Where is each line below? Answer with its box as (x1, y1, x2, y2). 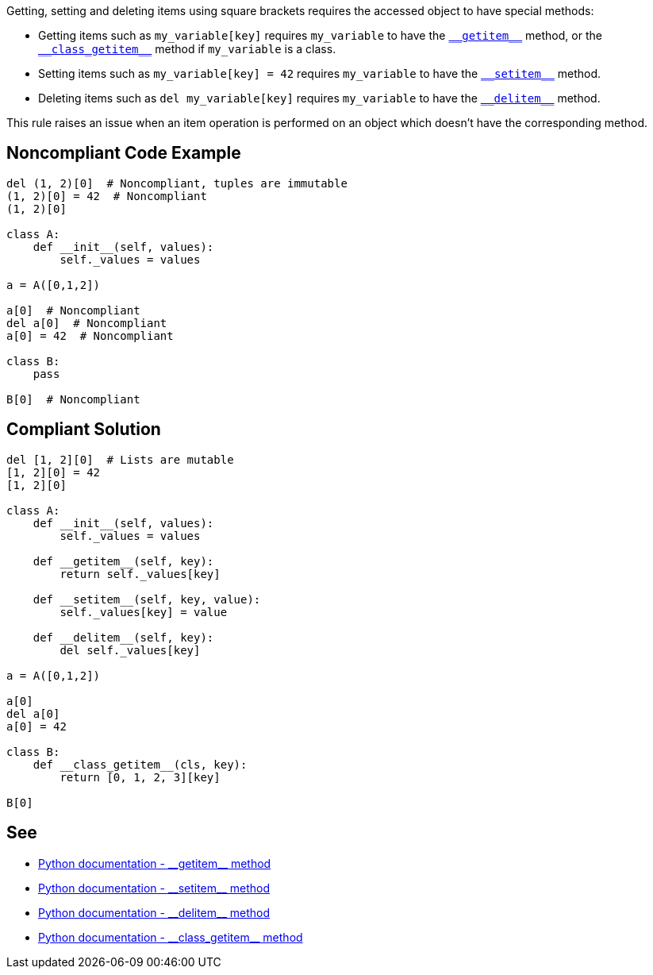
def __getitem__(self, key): (33, 554, 214, 568)
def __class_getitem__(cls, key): (33, 757, 248, 771)
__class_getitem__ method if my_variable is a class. (38, 42, 336, 56)
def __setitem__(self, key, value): (33, 592, 261, 606)
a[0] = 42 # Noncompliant (6, 329, 174, 342)
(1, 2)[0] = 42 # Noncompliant (6, 189, 207, 202)
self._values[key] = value (60, 605, 228, 619)
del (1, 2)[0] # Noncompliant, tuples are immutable (6, 176, 348, 190)
